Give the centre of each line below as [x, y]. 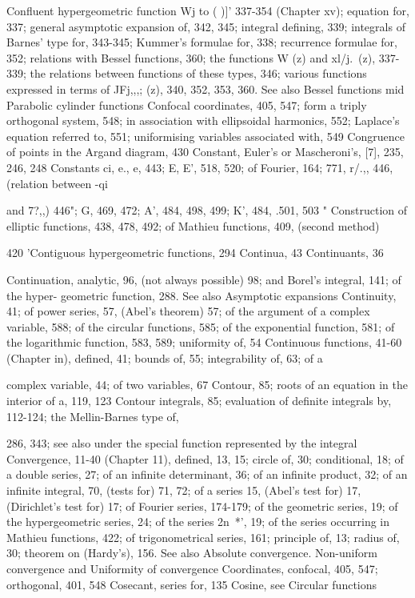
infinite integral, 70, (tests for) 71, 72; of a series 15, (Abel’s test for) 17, [184, 490]
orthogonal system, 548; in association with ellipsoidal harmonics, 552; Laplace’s [203, 120]
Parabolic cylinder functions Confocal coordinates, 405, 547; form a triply [187, 104]
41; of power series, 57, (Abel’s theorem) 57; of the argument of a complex [188, 311]
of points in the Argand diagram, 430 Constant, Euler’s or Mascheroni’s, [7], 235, [205, 152]
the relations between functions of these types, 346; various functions [198, 73]
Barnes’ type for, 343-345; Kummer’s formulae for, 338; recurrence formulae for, [202, 42]
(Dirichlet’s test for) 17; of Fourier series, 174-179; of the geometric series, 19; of [202, 506]
